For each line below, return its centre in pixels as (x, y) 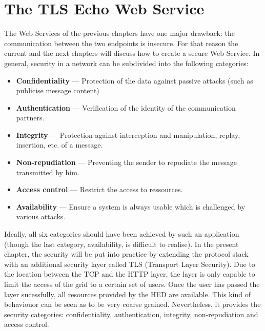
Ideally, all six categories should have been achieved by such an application (122, 234)
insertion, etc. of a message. (59, 145)
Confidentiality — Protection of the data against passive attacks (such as (135, 80)
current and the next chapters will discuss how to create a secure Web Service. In (132, 53)
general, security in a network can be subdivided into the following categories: (126, 63)
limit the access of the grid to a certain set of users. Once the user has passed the (132, 284)
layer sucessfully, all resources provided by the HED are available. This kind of (127, 294)
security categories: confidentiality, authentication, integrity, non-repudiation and (131, 314)
